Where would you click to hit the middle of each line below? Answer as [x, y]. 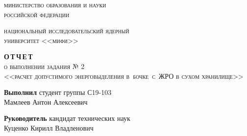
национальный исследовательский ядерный [67, 31]
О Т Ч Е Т [18, 57]
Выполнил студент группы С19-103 [58, 92]
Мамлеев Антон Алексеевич [46, 102]
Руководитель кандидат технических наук [67, 118]
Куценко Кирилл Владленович [49, 127]
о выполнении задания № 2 [44, 66]
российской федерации [37, 14]
